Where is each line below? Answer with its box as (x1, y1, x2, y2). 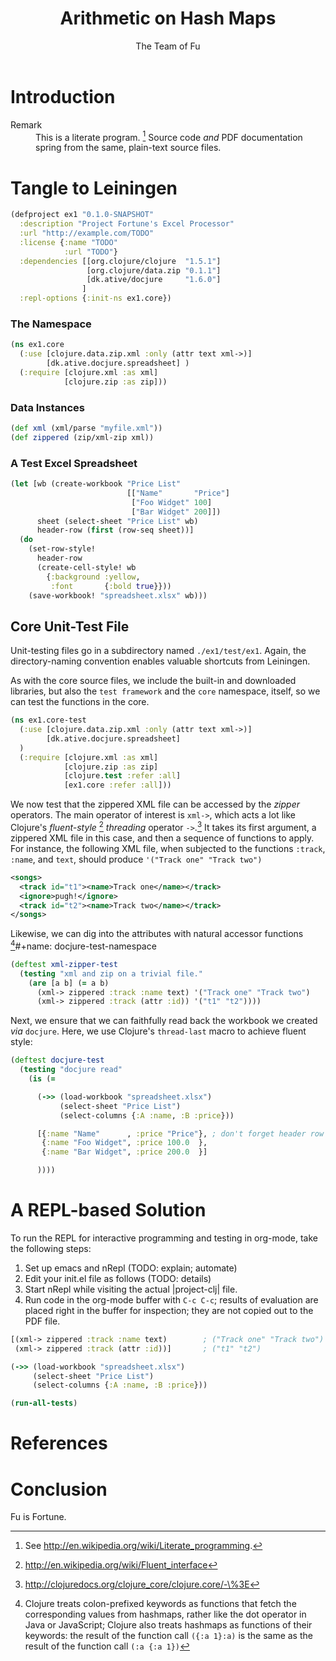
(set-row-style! (28, 544, 97, 554)
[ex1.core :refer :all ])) (63, 780, 172, 791)
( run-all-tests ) (10, 1398, 78, 1409)
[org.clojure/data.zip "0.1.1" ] (86, 265, 222, 276)
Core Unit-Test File (10, 618, 130, 635)
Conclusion (10, 1478, 108, 1501)
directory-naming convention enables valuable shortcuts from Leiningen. (10, 655, 311, 667)
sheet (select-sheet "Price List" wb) (36, 516, 199, 526)
